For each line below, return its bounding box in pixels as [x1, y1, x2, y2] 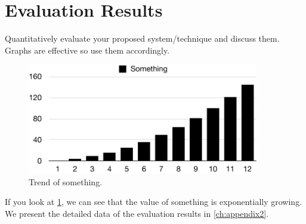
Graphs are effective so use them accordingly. [5, 43, 170, 56]
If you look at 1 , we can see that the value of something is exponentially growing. [5, 195, 302, 208]
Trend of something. [29, 175, 103, 188]
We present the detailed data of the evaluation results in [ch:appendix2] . [5, 207, 269, 219]
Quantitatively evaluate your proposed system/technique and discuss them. [5, 32, 280, 45]
